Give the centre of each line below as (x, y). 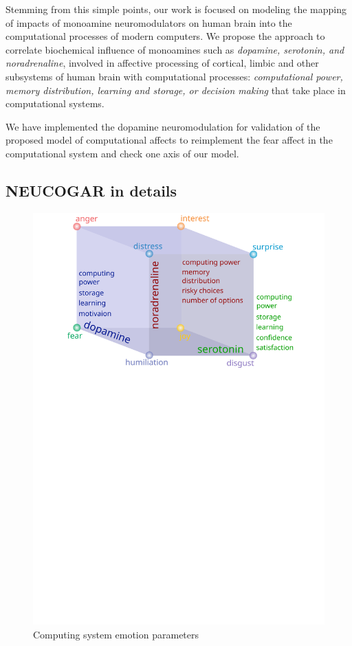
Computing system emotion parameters (116, 635)
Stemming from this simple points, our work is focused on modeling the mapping (176, 9)
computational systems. (55, 103)
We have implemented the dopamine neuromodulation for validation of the (163, 126)
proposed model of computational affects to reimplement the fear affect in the (169, 140)
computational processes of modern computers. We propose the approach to (165, 36)
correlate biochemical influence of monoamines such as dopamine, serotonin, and (175, 49)
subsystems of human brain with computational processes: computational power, (174, 76)
